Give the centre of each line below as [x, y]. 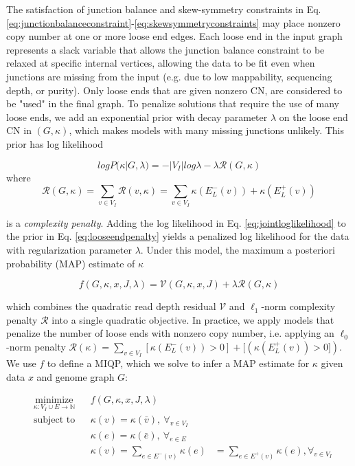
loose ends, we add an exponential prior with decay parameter [137, 116]
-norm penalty [36, 347]
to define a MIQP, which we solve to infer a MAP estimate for [178, 363]
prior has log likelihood [55, 143]
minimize [54, 400]
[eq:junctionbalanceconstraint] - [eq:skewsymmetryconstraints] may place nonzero [173, 22]
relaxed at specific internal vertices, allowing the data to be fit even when [161, 63]
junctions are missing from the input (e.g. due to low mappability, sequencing [169, 76]
